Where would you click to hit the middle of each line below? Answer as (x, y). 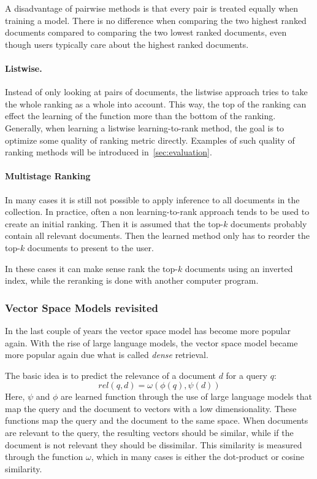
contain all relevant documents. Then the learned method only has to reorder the (157, 236)
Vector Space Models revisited (82, 307)
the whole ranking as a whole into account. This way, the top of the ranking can (156, 103)
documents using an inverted (239, 268)
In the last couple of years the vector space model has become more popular (148, 330)
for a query (246, 375)
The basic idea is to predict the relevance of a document (110, 375)
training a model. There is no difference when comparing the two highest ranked (156, 20)
